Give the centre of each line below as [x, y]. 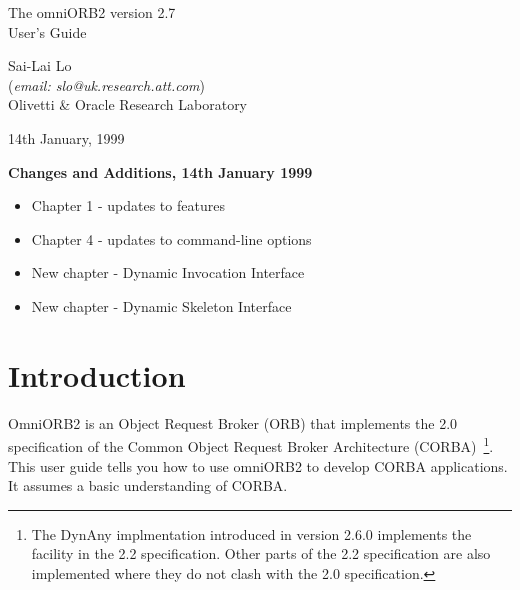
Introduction [97, 374]
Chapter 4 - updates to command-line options [171, 238]
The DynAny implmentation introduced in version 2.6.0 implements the [251, 533]
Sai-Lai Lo [40, 65]
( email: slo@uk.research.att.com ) [107, 84]
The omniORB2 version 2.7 [92, 12]
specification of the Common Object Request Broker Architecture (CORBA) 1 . [251, 444]
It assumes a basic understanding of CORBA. [148, 485]
